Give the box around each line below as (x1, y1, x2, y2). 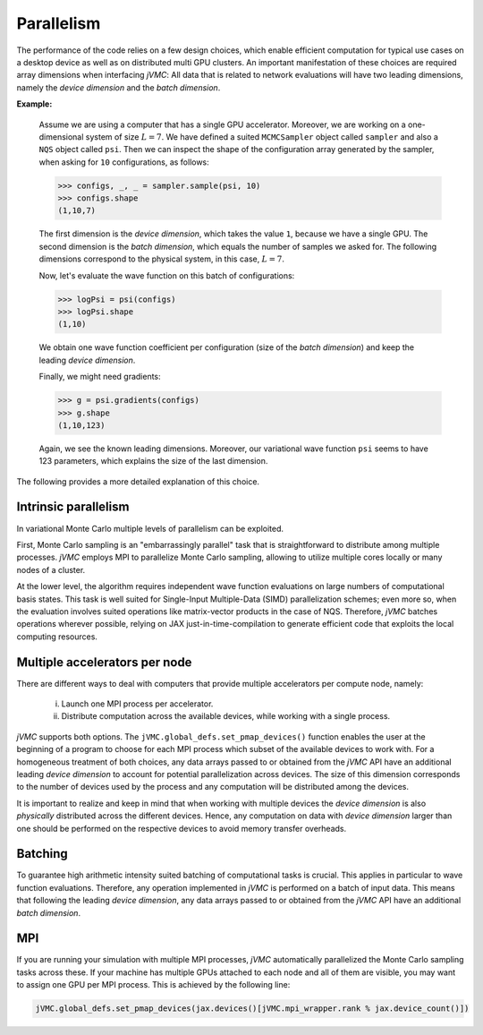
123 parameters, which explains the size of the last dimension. (38, 456, 268, 466)
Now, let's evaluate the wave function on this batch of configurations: (38, 269, 295, 281)
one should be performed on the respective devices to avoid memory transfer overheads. (16, 823, 347, 834)
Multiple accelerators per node (16, 654, 192, 670)
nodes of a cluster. (16, 564, 86, 575)
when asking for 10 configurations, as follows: (38, 157, 209, 167)
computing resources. (16, 631, 98, 642)
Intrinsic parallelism (16, 500, 130, 515)
